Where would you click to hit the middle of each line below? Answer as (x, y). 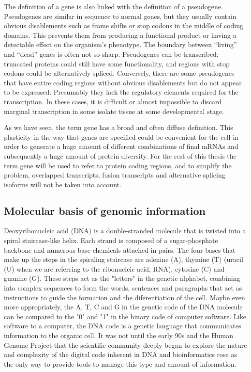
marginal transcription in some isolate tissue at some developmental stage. (114, 111)
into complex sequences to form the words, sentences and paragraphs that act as (123, 288)
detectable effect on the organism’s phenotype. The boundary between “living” (120, 44)
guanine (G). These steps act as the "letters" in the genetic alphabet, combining (122, 278)
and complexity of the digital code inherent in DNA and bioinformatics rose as (121, 354)
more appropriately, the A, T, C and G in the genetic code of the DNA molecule (123, 307)
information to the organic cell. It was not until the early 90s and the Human (118, 335)
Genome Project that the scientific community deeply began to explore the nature (125, 345)
